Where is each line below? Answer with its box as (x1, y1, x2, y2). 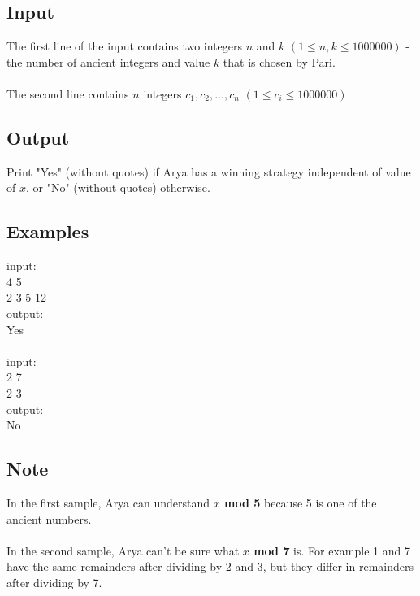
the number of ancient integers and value (6, 53, 210, 70)
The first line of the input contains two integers (6, 37, 243, 54)
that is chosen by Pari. (223, 53, 336, 70)
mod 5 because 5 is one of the (224, 494, 377, 511)
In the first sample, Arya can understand (6, 494, 210, 511)
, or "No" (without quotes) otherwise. (25, 179, 210, 196)
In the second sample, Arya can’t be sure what (6, 542, 240, 559)
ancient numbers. (6, 510, 92, 527)
